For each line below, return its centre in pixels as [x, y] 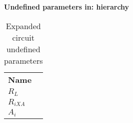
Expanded [23, 26]
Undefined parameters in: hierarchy [67, 7]
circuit [23, 37]
